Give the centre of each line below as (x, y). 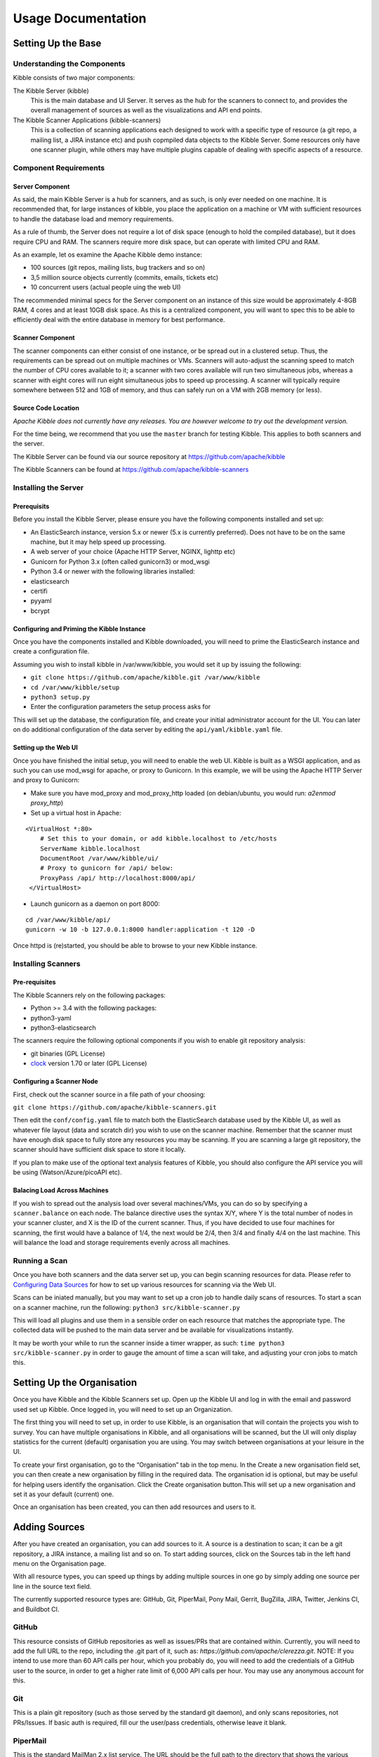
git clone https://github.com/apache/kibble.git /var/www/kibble (145, 677)
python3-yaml (51, 1018)
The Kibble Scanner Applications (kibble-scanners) (87, 120)
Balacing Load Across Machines (61, 1191)
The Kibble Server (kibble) (51, 91)
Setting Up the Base (57, 43)
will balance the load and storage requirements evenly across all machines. (122, 1243)
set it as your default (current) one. (64, 1494)
